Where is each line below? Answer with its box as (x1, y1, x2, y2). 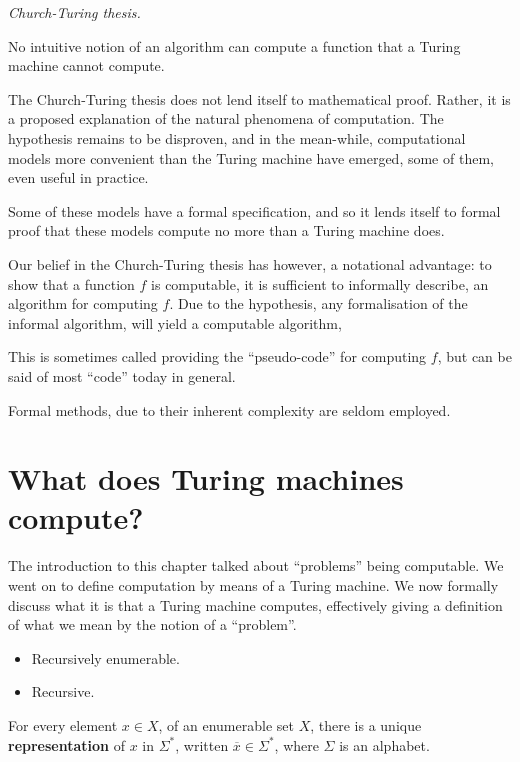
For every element (8, 714, 118, 735)
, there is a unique (310, 714, 422, 735)
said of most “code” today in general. (8, 365, 236, 386)
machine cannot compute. (8, 55, 165, 76)
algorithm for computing (8, 293, 158, 314)
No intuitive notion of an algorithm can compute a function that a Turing (8, 35, 461, 56)
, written (175, 734, 229, 755)
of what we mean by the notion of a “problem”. (8, 614, 297, 635)
